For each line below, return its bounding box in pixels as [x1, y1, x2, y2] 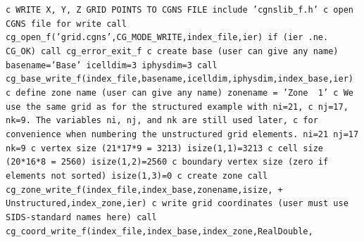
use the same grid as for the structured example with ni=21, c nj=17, [6, 101, 349, 112]
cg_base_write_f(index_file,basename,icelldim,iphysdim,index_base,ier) [6, 74, 353, 84]
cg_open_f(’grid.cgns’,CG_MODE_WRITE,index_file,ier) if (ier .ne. [6, 32, 329, 43]
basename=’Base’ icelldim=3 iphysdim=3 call [6, 60, 218, 70]
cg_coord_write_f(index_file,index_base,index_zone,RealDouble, [6, 226, 313, 236]
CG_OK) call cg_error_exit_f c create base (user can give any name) [6, 46, 339, 56]
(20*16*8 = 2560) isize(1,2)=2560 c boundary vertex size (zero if [6, 157, 329, 167]
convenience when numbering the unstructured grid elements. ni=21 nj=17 [6, 129, 359, 139]
